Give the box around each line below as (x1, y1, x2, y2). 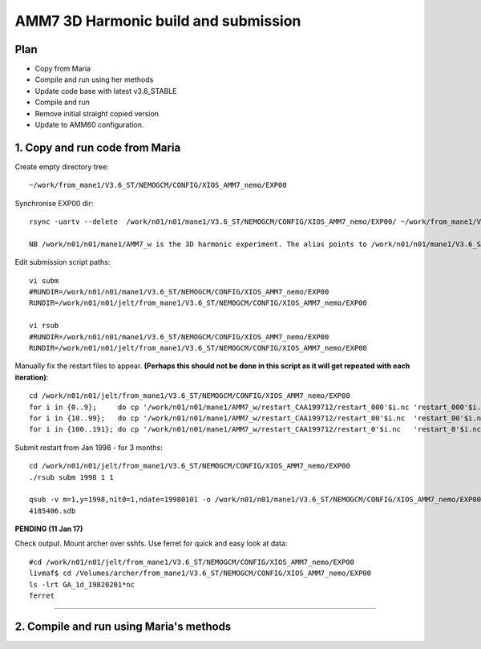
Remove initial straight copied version (34, 108, 160, 118)
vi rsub (29, 321, 59, 331)
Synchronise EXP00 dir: (14, 198, 94, 208)
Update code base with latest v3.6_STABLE (34, 86, 177, 95)
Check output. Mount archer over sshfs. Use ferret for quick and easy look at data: (14, 538, 288, 549)
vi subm (29, 276, 59, 285)
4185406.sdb (29, 506, 76, 515)
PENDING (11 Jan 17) (14, 524, 83, 533)
